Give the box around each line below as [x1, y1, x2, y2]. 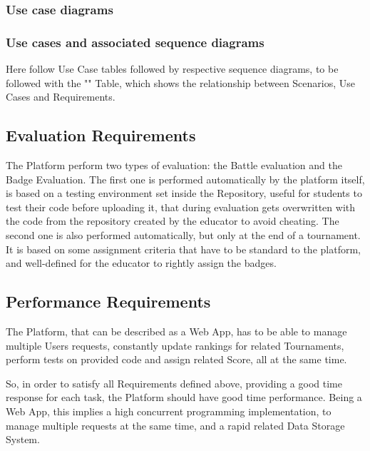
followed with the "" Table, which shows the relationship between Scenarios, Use [6, 75, 356, 90]
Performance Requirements [6, 290, 211, 313]
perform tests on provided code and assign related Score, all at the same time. [6, 352, 347, 367]
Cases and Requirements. [6, 89, 115, 104]
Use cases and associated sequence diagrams [6, 33, 264, 51]
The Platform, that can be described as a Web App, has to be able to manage [6, 324, 347, 338]
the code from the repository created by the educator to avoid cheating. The [6, 213, 339, 228]
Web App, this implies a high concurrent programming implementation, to [6, 403, 332, 418]
